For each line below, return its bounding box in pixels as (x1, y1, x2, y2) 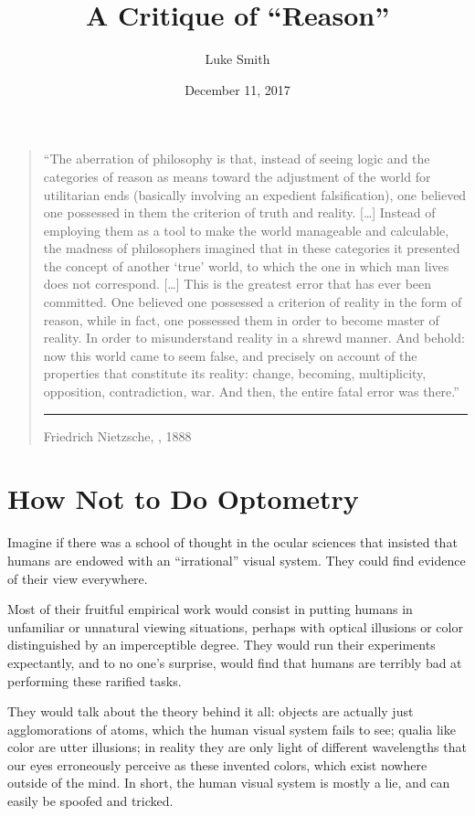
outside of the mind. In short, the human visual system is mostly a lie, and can (7, 773, 450, 792)
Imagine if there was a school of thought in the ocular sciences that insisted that (7, 533, 458, 552)
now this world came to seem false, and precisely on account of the (43, 345, 417, 365)
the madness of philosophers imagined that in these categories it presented (43, 238, 460, 258)
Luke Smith (205, 49, 270, 69)
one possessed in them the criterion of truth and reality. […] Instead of (43, 203, 436, 222)
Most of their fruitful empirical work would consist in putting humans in (7, 599, 413, 619)
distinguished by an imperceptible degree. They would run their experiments (7, 635, 436, 654)
